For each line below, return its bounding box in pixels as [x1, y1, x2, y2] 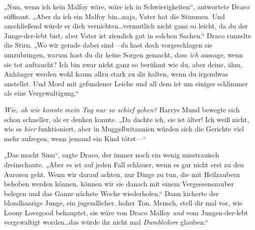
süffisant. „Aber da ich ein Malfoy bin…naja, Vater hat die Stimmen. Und [4, 11, 225, 21]
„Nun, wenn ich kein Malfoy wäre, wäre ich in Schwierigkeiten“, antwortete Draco [4, 1, 250, 11]
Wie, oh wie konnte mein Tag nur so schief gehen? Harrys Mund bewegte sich [4, 104, 240, 114]
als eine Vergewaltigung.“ [4, 88, 79, 98]
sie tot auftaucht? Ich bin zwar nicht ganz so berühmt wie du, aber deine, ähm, [4, 59, 243, 69]
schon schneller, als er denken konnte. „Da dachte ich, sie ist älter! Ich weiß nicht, [4, 114, 249, 124]
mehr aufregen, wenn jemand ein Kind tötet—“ [4, 133, 146, 143]
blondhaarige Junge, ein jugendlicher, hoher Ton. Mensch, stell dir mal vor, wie [4, 198, 243, 208]
